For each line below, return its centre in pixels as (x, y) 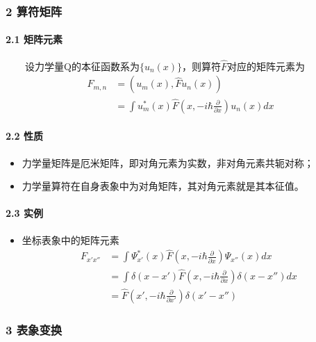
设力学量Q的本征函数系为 (82, 66)
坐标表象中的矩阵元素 (70, 239)
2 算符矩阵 (34, 11)
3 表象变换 (34, 329)
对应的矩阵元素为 (266, 66)
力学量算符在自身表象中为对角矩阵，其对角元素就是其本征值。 (163, 186)
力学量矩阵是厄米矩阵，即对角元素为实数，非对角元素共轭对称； (168, 162)
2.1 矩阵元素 (34, 39)
